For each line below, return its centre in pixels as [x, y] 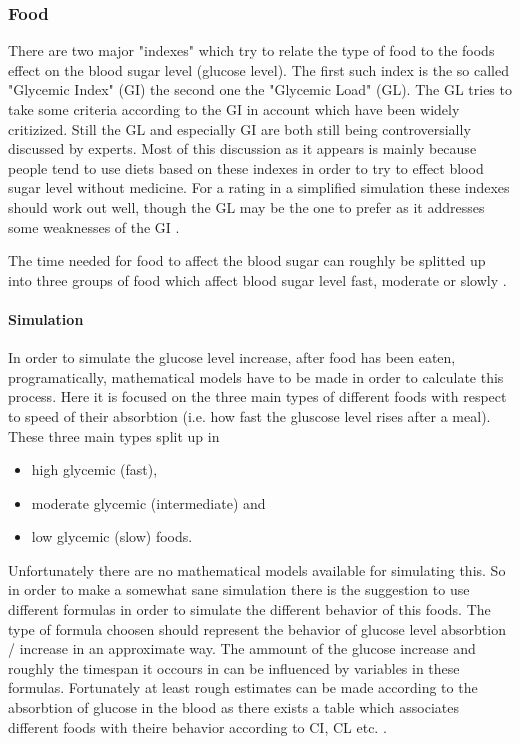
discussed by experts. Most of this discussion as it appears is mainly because [242, 148]
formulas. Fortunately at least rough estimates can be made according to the [243, 687]
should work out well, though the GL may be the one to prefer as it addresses [246, 206]
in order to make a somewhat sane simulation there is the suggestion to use [239, 589]
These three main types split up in [114, 435]
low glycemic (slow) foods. [112, 536]
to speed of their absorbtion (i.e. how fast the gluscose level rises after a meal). [249, 415]
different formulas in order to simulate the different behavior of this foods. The [249, 609]
